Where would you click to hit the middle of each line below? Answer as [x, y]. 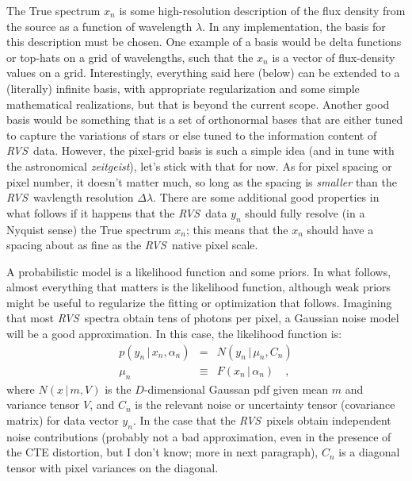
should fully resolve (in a [305, 212]
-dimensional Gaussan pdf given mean [236, 389]
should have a [340, 229]
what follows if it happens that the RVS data [117, 212]
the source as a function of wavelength [99, 26]
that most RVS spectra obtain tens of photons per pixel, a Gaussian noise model [203, 318]
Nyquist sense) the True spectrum [89, 229]
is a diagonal [369, 452]
